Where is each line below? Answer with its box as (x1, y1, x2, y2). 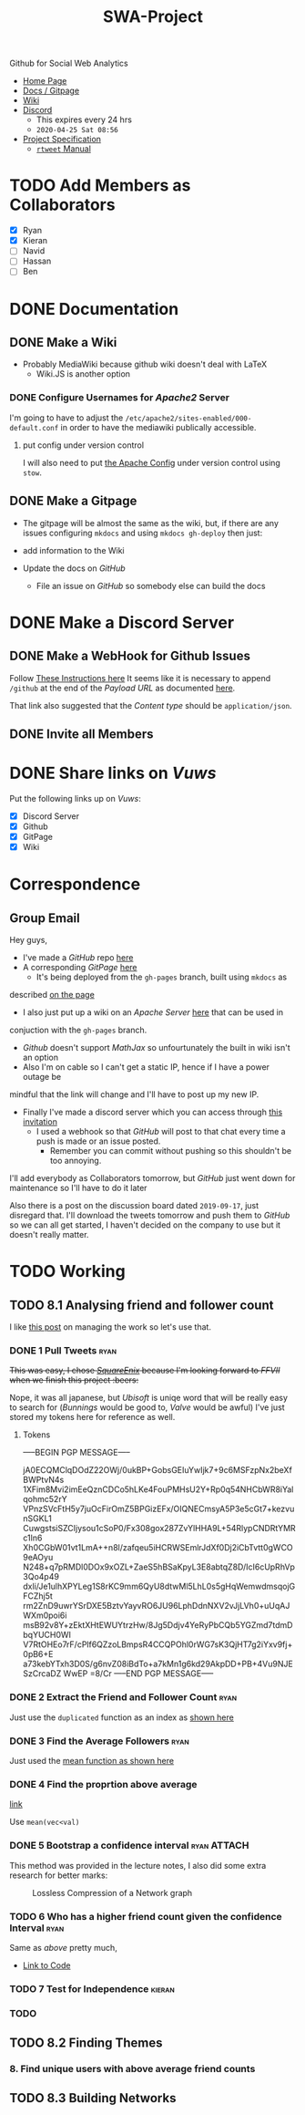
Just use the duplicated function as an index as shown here (9, 1712, 234, 1723)
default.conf (9, 423, 59, 432)
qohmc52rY (22, 1494, 67, 1505)
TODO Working (9, 1261, 126, 1282)
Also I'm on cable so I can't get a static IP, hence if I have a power (22, 1062, 270, 1073)
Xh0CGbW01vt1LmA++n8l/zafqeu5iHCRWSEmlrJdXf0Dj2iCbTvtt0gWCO (22, 1542, 293, 1553)
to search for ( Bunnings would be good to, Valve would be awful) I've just (9, 1402, 285, 1413)
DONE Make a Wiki (9, 335, 117, 350)
